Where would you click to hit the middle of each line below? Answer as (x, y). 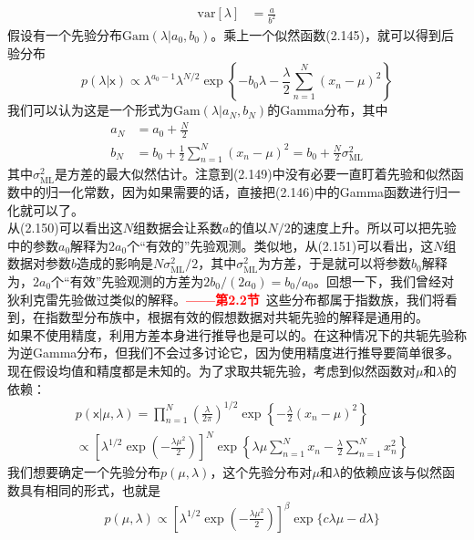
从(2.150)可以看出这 (65, 228)
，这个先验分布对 (261, 472)
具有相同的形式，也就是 (90, 489)
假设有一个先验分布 (65, 34)
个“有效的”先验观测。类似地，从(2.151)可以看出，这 (280, 245)
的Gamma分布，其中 (328, 110)
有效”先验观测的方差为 (137, 280)
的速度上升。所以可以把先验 (373, 228)
